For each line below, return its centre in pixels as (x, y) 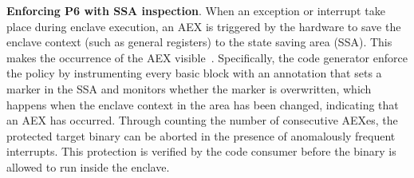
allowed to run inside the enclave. (88, 166)
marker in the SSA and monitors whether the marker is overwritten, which (189, 88)
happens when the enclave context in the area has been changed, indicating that (203, 104)
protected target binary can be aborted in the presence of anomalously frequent (201, 135)
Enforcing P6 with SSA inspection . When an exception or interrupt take (196, 10)
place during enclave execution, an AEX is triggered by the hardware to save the (204, 26)
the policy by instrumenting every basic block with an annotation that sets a (194, 73)
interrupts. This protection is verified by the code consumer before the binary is (201, 151)
